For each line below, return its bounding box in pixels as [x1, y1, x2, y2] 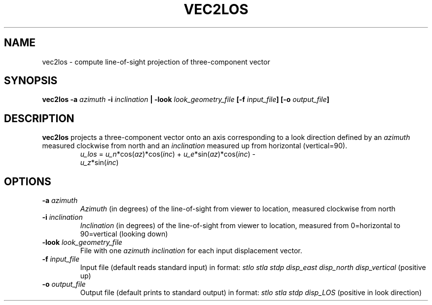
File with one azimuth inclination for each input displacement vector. [80, 246, 302, 255]
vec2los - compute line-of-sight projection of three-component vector [42, 57, 270, 66]
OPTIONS [4, 175, 51, 188]
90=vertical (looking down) [80, 230, 168, 238]
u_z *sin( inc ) [80, 158, 119, 167]
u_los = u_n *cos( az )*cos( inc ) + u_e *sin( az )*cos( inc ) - [80, 150, 255, 159]
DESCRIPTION [4, 112, 74, 125]
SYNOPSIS [4, 74, 58, 87]
